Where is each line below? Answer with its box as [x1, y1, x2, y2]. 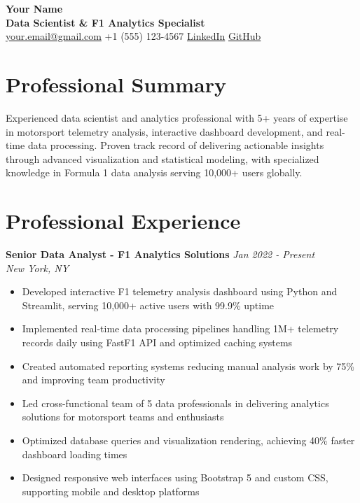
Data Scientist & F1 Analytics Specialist [6, 15, 205, 29]
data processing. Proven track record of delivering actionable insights [27, 138, 324, 153]
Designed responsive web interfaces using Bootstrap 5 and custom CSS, [22, 470, 328, 485]
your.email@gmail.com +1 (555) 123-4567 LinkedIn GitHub [6, 29, 261, 43]
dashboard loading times [22, 446, 127, 461]
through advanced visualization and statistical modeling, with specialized [6, 151, 319, 166]
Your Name [6, 1, 63, 15]
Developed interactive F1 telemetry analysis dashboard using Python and [22, 284, 338, 299]
